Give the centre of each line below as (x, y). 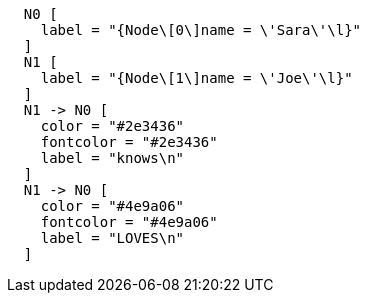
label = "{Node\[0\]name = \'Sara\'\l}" (201, 30)
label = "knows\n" (112, 158)
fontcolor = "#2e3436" (129, 142)
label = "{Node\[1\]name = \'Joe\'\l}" (196, 78)
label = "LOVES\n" (112, 238)
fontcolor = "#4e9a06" (129, 222)
